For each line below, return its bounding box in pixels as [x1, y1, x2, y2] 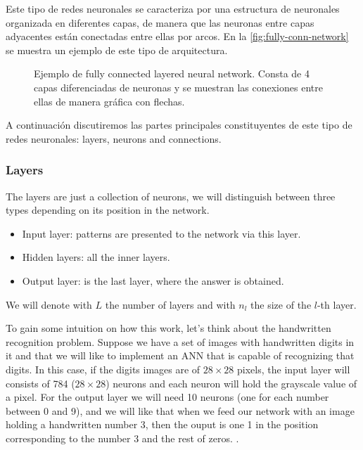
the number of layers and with [105, 297, 236, 311]
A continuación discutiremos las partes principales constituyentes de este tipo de [6, 117, 352, 132]
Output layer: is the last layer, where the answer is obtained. [22, 273, 284, 288]
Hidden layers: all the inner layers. [22, 250, 170, 264]
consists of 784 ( [6, 375, 75, 390]
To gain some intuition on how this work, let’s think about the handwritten [6, 321, 331, 335]
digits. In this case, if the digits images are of [6, 361, 200, 376]
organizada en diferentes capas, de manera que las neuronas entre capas [6, 15, 314, 30]
